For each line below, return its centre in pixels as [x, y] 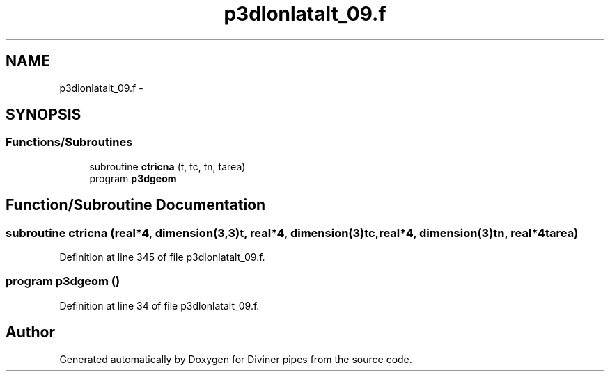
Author [30, 332]
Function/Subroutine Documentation [136, 205]
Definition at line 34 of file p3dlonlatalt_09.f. [159, 305]
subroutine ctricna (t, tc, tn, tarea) [167, 166]
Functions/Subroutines [69, 142]
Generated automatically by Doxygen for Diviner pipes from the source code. [236, 359]
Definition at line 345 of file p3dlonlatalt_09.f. [162, 257]
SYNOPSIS [44, 115]
